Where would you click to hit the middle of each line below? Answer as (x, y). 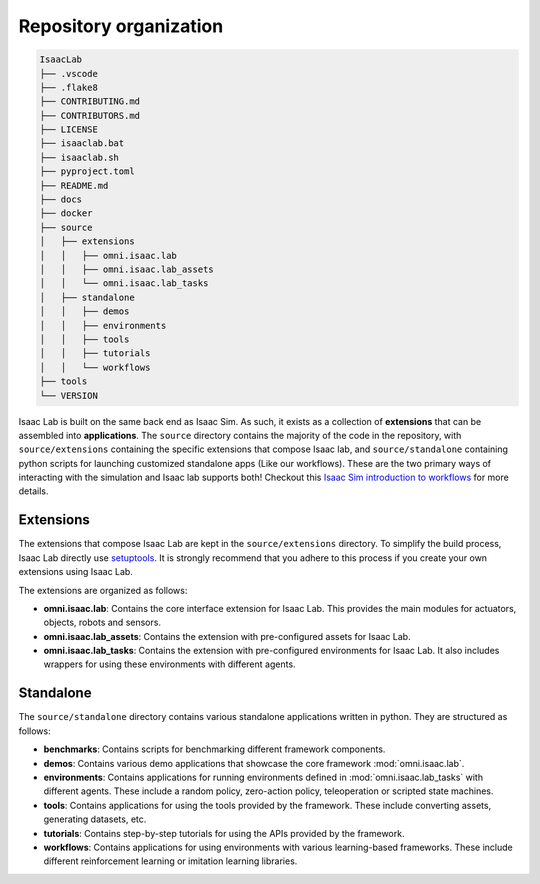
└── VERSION (69, 395)
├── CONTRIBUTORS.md (89, 115)
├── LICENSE (69, 129)
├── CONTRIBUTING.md (89, 101)
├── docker (66, 213)
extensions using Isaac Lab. (76, 572)
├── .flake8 (69, 87)
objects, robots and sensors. (102, 622)
